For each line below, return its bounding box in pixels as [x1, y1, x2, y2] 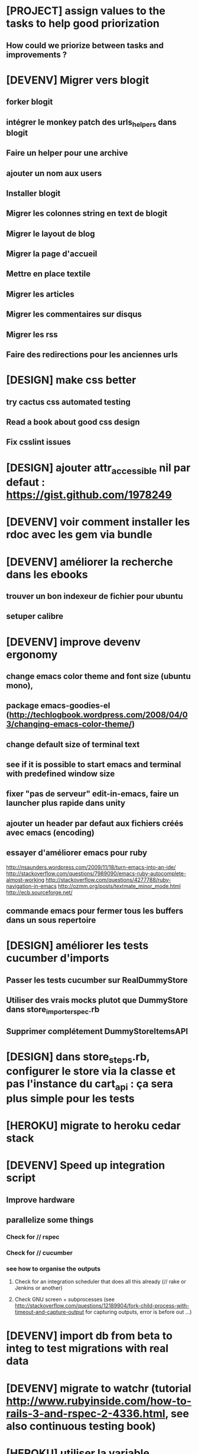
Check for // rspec [6, 1233, 60, 1241]
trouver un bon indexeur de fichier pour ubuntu [6, 591, 183, 601]
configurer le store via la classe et [6, 1064, 176, 1078]
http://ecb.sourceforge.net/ [6, 888, 73, 896]
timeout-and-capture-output [14, 1309, 85, 1316]
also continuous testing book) [6, 1419, 156, 1433]
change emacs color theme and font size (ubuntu [6, 671, 191, 681]
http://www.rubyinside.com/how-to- [6, 1394, 192, 1408]
